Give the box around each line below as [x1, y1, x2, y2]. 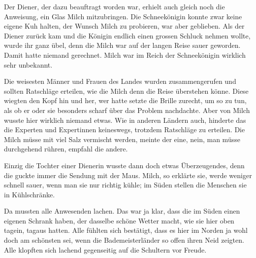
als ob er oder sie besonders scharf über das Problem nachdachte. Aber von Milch [4, 105, 250, 115]
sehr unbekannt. [4, 59, 53, 70]
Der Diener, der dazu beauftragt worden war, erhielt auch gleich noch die [4, 1, 225, 11]
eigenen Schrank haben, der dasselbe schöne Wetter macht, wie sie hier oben [4, 215, 234, 225]
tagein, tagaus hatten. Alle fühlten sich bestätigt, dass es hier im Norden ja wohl [4, 225, 248, 235]
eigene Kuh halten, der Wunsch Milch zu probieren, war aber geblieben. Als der [4, 21, 245, 31]
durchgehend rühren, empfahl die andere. [4, 144, 128, 154]
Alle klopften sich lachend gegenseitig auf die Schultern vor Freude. [4, 244, 207, 255]
